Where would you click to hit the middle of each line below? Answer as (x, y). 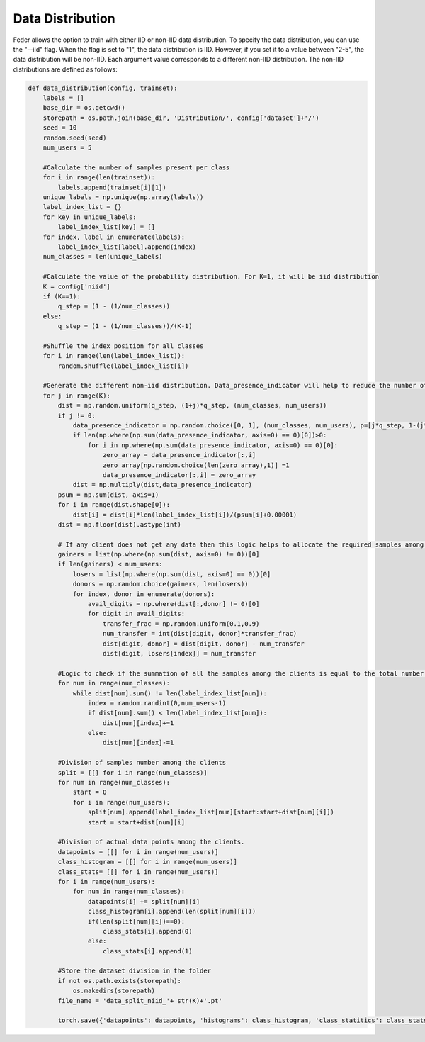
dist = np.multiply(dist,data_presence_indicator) (163, 485)
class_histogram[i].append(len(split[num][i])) (172, 912)
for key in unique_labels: (90, 217)
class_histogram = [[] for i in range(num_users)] (147, 862)
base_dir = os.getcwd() (84, 108)
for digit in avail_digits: (136, 614)
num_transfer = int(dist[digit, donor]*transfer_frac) (200, 634)
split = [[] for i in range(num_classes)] (133, 772)
